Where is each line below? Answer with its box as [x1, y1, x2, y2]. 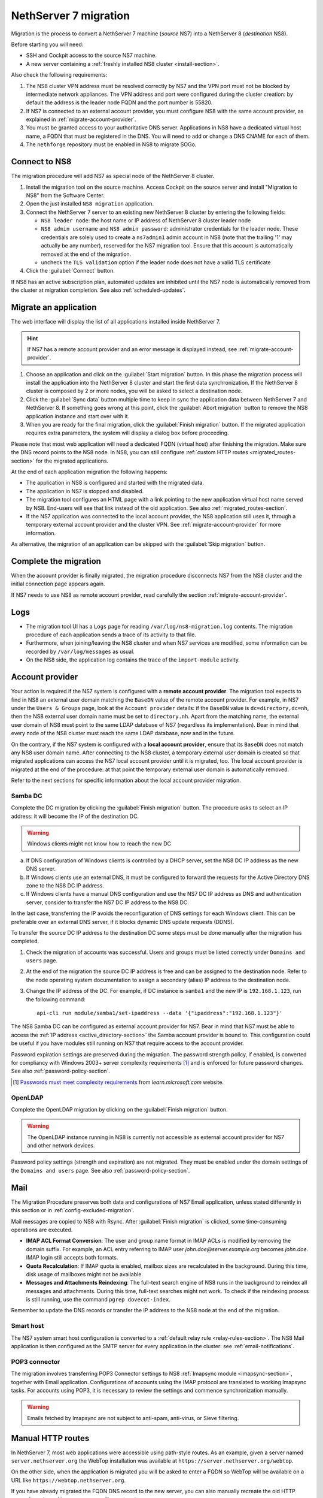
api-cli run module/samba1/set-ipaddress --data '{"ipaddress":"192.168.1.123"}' [36, 1010, 283, 1017]
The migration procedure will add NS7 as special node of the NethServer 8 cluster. [11, 173, 215, 180]
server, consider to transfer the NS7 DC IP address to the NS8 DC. [26, 899, 190, 906]
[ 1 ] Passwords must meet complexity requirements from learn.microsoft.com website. [13, 1079, 224, 1086]
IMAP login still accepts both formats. [26, 1254, 118, 1261]
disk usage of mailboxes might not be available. [26, 1270, 144, 1277]
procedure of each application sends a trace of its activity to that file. [26, 631, 197, 638]
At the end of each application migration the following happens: [11, 468, 167, 475]
